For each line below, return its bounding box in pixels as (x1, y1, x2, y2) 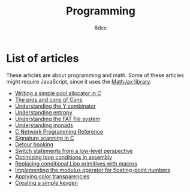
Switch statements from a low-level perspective (14, 147, 133, 154)
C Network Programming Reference (14, 128, 104, 135)
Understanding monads (14, 122, 74, 129)
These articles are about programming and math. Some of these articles (6, 71, 184, 79)
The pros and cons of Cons (14, 96, 83, 103)
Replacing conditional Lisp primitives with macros (14, 159, 138, 167)
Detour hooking (14, 140, 54, 148)
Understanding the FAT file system (14, 115, 101, 122)
